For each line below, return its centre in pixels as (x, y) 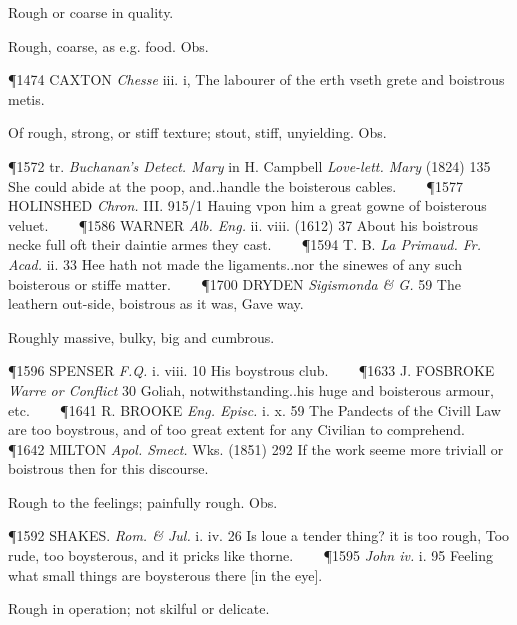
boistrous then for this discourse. (108, 468)
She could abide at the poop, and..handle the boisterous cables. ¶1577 (235, 185)
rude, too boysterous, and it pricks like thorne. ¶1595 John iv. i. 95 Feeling (250, 555)
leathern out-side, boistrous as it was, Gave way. (156, 303)
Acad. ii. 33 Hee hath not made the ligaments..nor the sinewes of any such (235, 263)
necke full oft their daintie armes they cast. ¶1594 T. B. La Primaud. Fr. (244, 244)
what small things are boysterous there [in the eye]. (165, 574)
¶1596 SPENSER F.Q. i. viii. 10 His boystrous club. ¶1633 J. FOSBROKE (251, 370)
